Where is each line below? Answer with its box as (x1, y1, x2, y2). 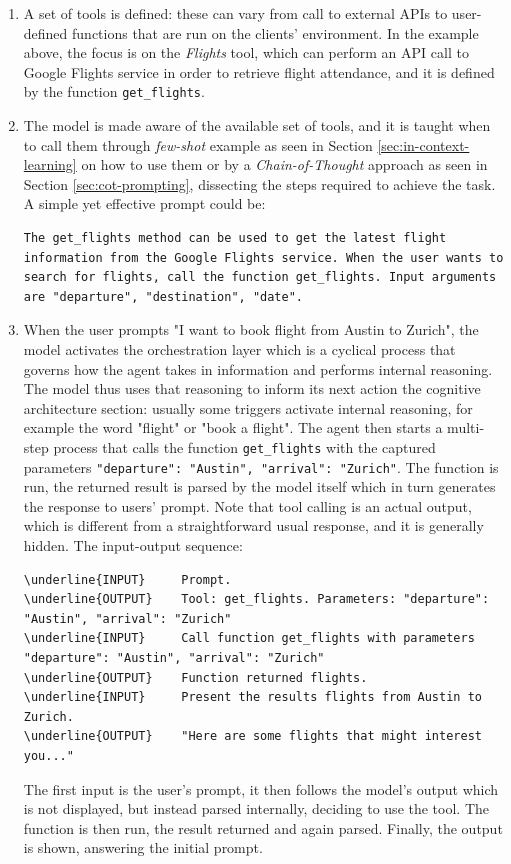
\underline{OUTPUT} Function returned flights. (23, 670, 368, 685)
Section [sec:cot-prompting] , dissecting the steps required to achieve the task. (23, 173, 496, 194)
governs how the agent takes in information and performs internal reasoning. (23, 358, 493, 379)
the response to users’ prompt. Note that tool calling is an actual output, (23, 495, 472, 516)
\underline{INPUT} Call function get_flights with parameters (23, 631, 475, 646)
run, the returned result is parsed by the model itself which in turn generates (23, 476, 496, 497)
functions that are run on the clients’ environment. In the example (72, 22, 479, 43)
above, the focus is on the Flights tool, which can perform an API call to (23, 42, 469, 63)
